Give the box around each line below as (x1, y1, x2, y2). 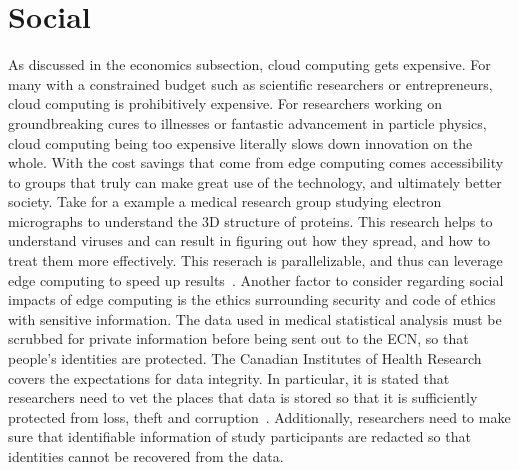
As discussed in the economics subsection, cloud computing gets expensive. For (8, 54, 491, 75)
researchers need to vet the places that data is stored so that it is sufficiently (8, 387, 478, 408)
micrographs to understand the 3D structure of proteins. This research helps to (8, 210, 493, 231)
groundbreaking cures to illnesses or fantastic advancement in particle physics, (8, 112, 487, 133)
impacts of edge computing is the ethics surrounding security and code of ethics (8, 289, 496, 310)
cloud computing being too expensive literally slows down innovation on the (8, 132, 473, 153)
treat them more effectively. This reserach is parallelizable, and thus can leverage (8, 250, 503, 271)
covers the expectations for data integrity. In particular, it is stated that (8, 367, 450, 388)
